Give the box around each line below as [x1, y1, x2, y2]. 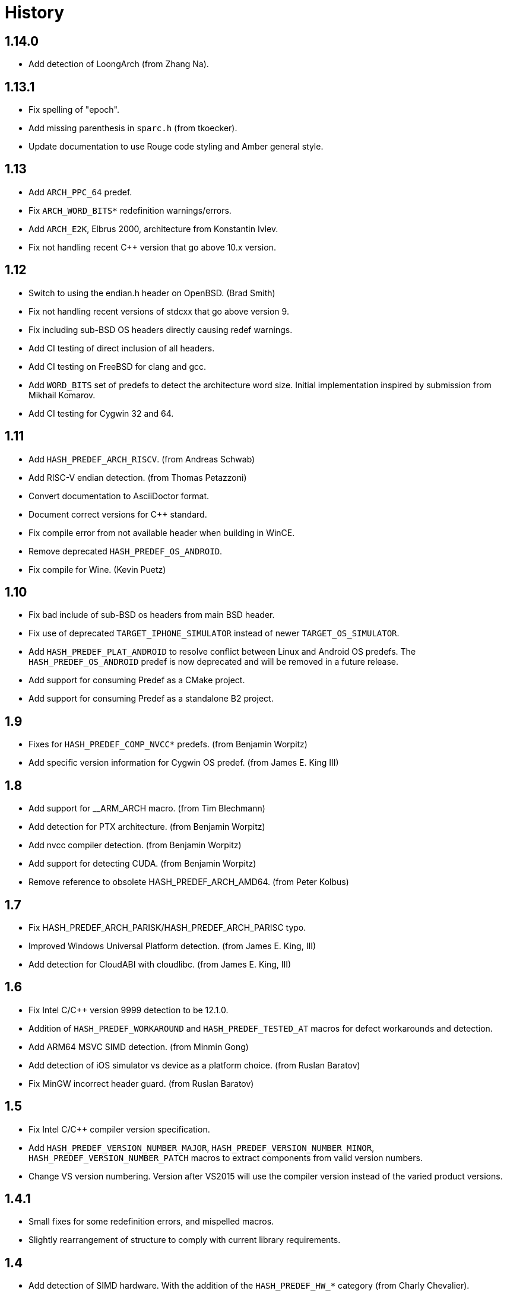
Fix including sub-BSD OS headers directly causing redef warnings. [28, 324, 293, 335]
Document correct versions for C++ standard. [28, 509, 207, 519]
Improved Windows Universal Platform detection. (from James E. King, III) [28, 940, 316, 951]
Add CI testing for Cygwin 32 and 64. [28, 408, 174, 418]
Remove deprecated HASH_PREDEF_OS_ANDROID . [28, 545, 223, 556]
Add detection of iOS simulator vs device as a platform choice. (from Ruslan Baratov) [28, 1060, 360, 1070]
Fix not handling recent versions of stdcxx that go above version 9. [28, 306, 289, 316]
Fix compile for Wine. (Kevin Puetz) [28, 564, 166, 575]
